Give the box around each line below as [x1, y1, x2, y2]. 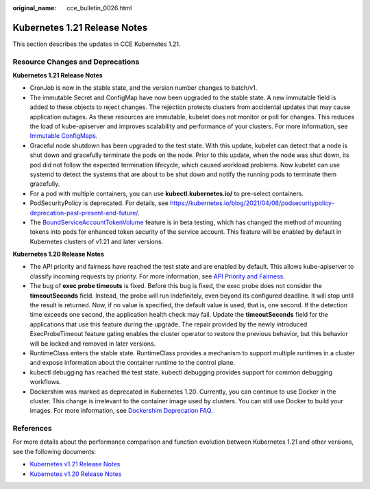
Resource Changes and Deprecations [12, 57, 140, 67]
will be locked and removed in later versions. [29, 339, 156, 348]
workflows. [29, 378, 62, 386]
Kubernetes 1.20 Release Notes [12, 250, 104, 259]
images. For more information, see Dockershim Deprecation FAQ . [29, 407, 213, 415]
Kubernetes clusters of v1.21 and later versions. [29, 237, 164, 246]
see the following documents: [12, 447, 97, 455]
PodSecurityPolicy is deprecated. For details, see [29, 199, 169, 207]
